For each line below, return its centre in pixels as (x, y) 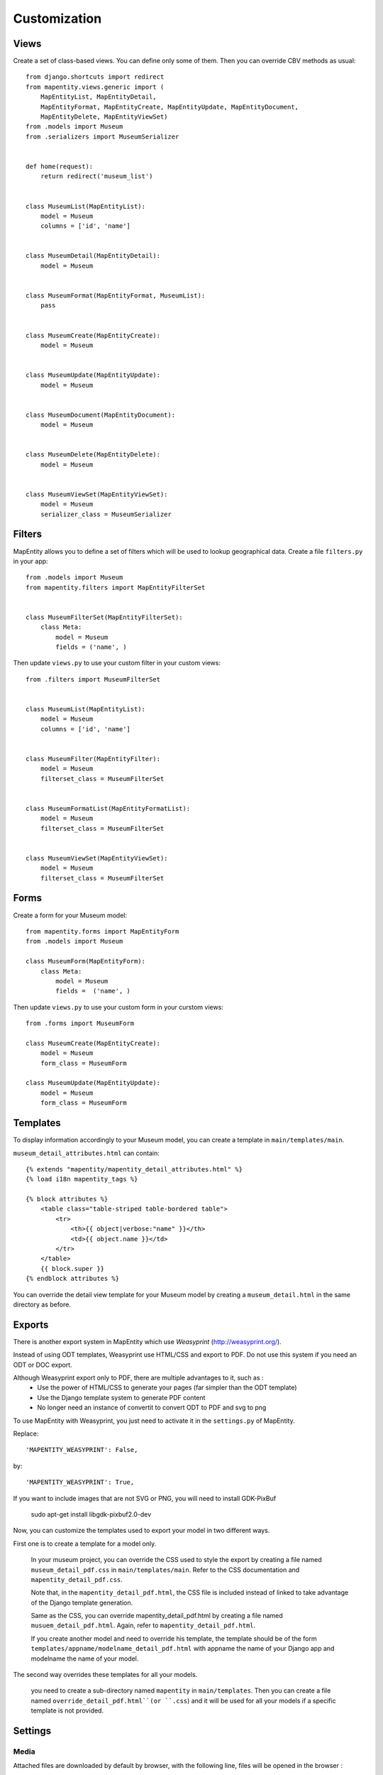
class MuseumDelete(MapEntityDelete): (93, 455)
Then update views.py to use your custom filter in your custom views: (117, 663)
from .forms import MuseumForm (80, 1023)
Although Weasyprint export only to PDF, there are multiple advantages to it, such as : (138, 1378)
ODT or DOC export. (43, 1365)
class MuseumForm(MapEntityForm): (85, 961)
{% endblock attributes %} (73, 1279)
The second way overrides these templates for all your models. (105, 1675)
